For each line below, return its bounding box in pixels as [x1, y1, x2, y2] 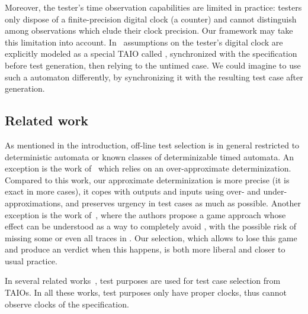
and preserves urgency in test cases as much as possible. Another [65, 196, 301, 209]
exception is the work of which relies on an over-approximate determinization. [5, 162, 291, 174]
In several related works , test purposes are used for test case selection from [5, 274, 281, 287]
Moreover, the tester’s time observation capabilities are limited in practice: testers [5, 1, 302, 13]
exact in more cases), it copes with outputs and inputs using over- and [5, 185, 261, 198]
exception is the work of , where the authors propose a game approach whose [5, 208, 286, 221]
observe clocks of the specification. [5, 297, 129, 310]
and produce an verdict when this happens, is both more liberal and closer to [5, 243, 285, 255]
